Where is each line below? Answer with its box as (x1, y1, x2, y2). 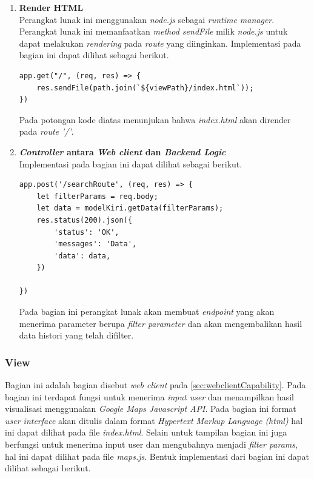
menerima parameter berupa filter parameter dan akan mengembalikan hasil (19, 317, 302, 329)
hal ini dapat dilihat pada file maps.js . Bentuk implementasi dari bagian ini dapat (5, 449, 309, 462)
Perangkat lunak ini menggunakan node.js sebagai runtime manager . (19, 13, 275, 25)
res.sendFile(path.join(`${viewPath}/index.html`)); (36, 83, 254, 92)
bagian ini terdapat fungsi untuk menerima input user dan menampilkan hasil (5, 390, 294, 403)
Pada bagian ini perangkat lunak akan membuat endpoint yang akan (19, 305, 275, 318)
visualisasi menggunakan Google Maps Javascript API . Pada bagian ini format (5, 402, 296, 415)
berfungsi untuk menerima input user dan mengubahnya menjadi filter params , (5, 438, 298, 451)
